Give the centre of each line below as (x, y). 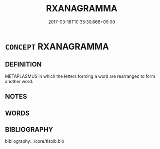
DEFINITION (24, 64)
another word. (19, 81)
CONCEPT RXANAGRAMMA (57, 46)
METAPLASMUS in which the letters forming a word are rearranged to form (80, 76)
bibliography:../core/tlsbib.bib (35, 141)
